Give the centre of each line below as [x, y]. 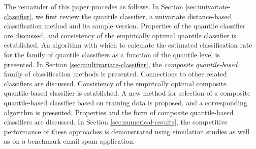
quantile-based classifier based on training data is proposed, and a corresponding [126, 102]
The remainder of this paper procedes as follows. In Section [94, 6]
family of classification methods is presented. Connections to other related [115, 74]
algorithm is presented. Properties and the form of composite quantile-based [119, 112]
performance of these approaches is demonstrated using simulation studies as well [127, 131]
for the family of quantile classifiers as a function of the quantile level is [112, 54]
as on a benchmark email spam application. [69, 141]
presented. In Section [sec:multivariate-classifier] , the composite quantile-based [121, 64]
